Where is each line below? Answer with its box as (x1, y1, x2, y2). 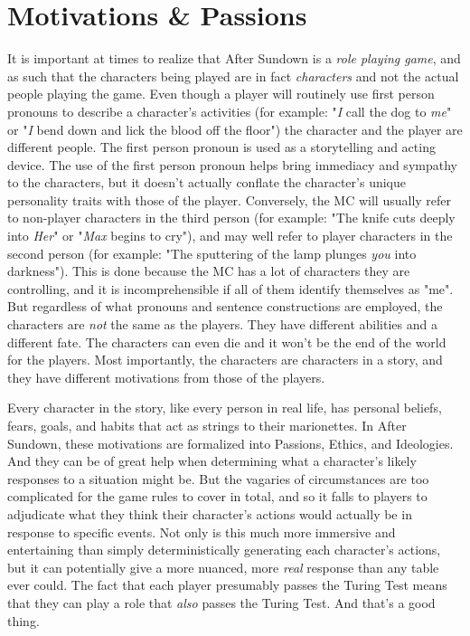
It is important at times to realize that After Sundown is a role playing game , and (7, 49, 461, 68)
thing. (7, 611, 40, 630)
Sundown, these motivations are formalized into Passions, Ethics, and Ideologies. (7, 433, 454, 452)
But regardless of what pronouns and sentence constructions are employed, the (7, 297, 443, 316)
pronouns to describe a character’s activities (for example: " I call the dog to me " (7, 101, 452, 120)
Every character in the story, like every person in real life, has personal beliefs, (7, 398, 442, 417)
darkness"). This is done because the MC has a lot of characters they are (7, 261, 410, 280)
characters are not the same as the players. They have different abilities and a (7, 315, 437, 334)
